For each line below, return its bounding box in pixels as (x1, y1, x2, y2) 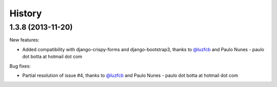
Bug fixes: (9, 63, 31, 69)
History (9, 8, 42, 19)
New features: (9, 37, 39, 43)
